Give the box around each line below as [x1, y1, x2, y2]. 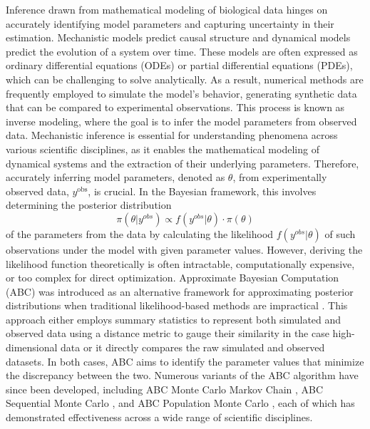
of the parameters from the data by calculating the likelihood [6, 226, 274, 241]
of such [324, 226, 356, 241]
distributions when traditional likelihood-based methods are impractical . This [6, 298, 348, 313]
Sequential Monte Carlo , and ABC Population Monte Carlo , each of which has [6, 396, 355, 410]
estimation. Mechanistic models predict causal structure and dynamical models [6, 30, 351, 45]
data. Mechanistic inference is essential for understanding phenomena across [6, 128, 338, 143]
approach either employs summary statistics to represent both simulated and [6, 311, 341, 326]
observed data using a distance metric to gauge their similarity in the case [6, 326, 329, 341]
